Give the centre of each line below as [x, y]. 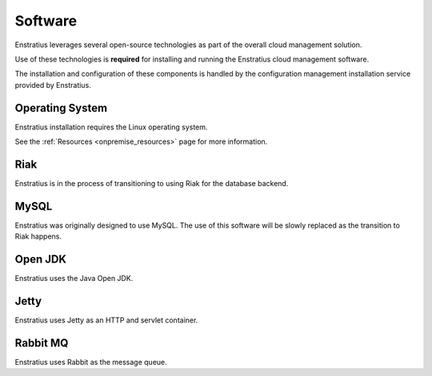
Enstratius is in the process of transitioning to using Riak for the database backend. [152, 183]
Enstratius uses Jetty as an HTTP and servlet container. [106, 320]
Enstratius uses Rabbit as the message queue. [91, 362]
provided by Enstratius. [53, 85]
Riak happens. [38, 236]
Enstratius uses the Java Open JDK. [74, 279]
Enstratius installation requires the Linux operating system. [111, 127]
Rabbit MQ [42, 343]
